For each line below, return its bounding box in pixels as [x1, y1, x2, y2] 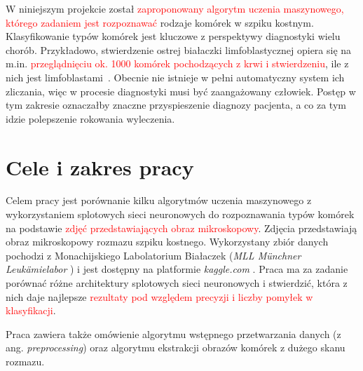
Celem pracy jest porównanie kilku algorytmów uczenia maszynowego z [6, 193, 312, 208]
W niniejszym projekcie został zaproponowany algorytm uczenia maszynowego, [6, 1, 344, 15]
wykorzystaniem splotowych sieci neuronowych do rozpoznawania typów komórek [6, 207, 355, 222]
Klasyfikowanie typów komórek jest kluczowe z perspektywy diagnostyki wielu [6, 29, 341, 43]
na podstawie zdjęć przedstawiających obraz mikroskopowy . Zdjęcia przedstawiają [6, 220, 357, 235]
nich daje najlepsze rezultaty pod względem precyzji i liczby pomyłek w [6, 289, 313, 304]
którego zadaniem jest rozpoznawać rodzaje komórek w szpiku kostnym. [6, 15, 314, 29]
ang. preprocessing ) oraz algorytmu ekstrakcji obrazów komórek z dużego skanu [6, 340, 345, 355]
